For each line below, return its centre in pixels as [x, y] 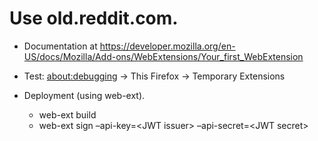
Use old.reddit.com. [94, 18]
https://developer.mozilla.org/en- [167, 46]
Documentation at [60, 46]
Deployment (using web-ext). [84, 95]
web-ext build [67, 114]
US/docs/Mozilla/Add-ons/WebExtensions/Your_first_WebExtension [163, 56]
